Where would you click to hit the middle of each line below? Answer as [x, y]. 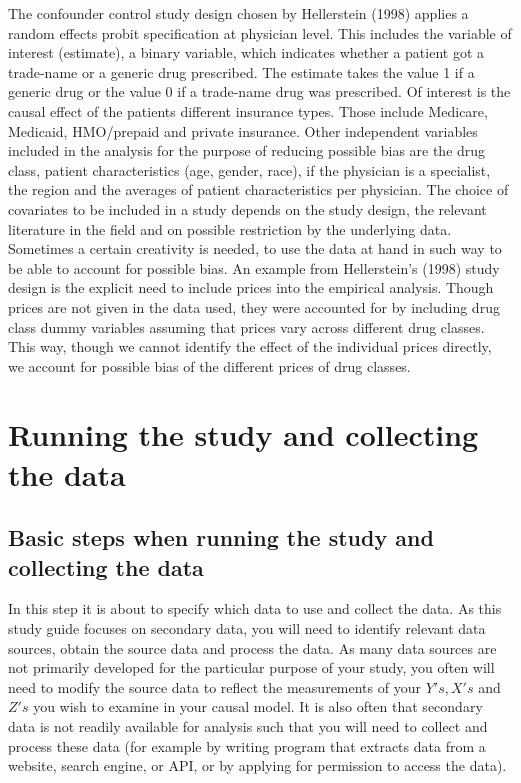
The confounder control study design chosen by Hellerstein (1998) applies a [238, 13]
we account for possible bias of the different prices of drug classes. [209, 365]
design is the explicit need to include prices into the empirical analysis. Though [251, 287]
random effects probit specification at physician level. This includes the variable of [260, 32]
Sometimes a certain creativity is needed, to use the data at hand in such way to [255, 248]
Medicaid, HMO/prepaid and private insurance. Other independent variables [243, 130]
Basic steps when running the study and [221, 537]
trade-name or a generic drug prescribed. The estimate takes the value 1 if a [241, 71]
